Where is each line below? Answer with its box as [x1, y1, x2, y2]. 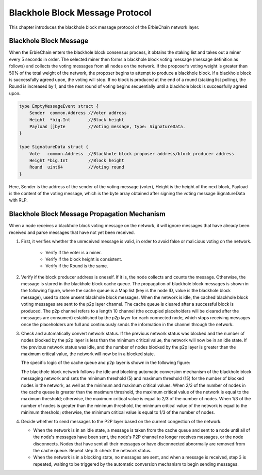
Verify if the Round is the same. [45, 263, 109, 269]
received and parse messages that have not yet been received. [9, 229, 135, 235]
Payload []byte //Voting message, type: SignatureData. [29, 124, 186, 129]
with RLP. [9, 197, 28, 203]
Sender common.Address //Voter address [29, 110, 127, 116]
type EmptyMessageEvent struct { [19, 103, 99, 109]
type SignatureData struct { [19, 144, 89, 150]
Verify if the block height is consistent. [45, 256, 122, 262]
